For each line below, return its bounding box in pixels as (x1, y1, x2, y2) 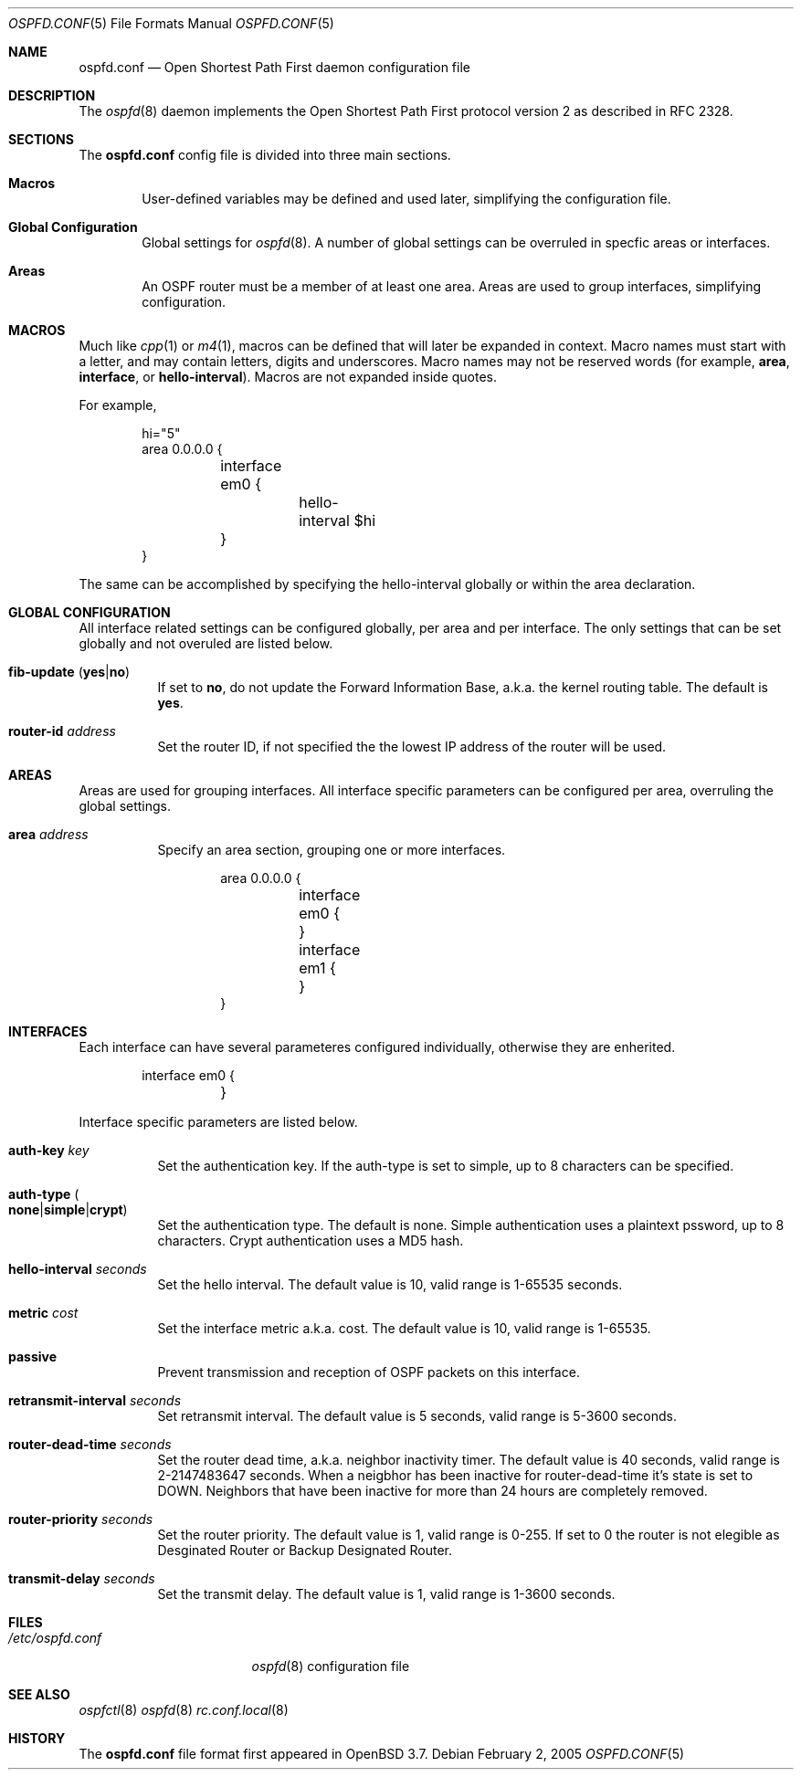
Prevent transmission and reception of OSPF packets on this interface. (157, 1364, 580, 1380)
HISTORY (8, 1730, 66, 1746)
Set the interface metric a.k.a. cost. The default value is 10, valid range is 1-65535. (157, 1320, 651, 1336)
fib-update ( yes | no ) (8, 664, 131, 679)
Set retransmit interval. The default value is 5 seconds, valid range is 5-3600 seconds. (157, 1408, 677, 1424)
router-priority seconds (8, 1511, 153, 1527)
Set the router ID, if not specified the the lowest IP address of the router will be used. (157, 739, 667, 754)
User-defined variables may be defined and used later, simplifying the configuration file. (142, 191, 671, 206)
